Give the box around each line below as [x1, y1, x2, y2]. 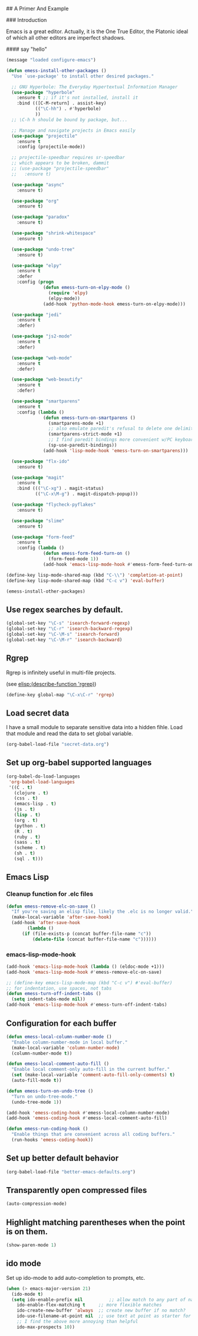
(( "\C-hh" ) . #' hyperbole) [35, 106, 101, 112]
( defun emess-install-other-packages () [6, 67, 107, 73]
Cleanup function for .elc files [6, 890, 93, 898]
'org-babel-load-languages [8, 779, 75, 785]
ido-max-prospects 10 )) [16, 1324, 75, 1330]
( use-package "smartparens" [11, 398, 81, 404]
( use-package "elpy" [11, 262, 62, 268]
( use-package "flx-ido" [11, 458, 70, 464]
